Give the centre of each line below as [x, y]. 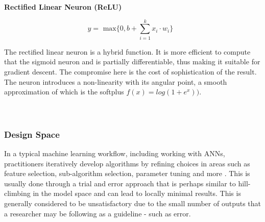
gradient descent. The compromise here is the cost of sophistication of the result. [130, 71]
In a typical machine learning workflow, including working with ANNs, [115, 153]
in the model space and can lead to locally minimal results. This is [137, 193]
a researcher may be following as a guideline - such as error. [98, 213]
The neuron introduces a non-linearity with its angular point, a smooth [116, 81]
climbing [17, 193]
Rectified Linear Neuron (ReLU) [63, 7]
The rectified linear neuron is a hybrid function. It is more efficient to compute [127, 51]
